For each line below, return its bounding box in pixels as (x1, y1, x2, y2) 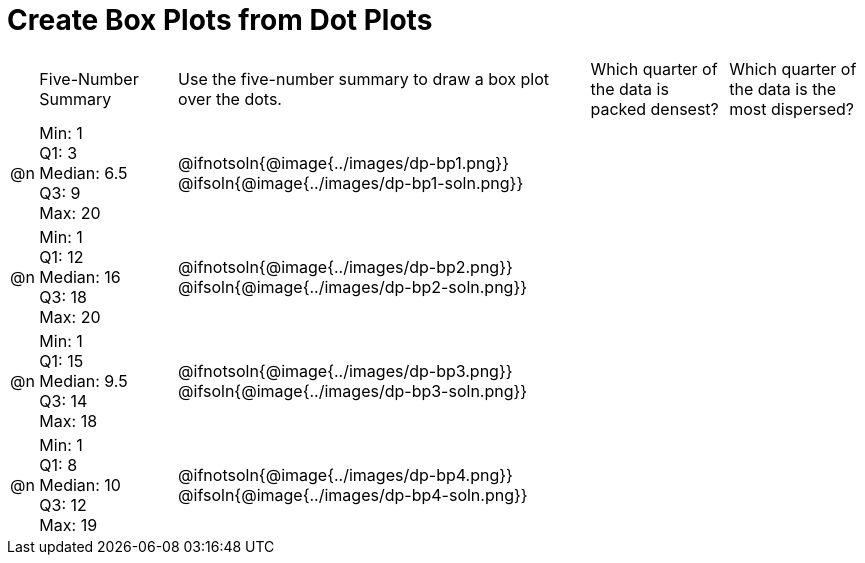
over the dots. (178, 88, 282, 109)
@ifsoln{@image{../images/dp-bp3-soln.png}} (178, 380, 528, 401)
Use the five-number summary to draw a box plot (178, 68, 550, 89)
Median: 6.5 (39, 162, 128, 183)
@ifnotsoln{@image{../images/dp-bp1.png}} (178, 152, 509, 173)
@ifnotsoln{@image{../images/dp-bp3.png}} (178, 360, 513, 381)
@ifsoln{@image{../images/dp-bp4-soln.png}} (178, 484, 528, 505)
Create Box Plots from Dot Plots (7, 3, 433, 37)
